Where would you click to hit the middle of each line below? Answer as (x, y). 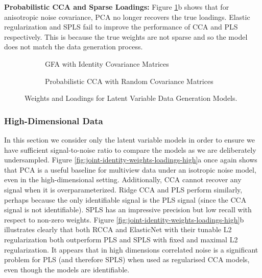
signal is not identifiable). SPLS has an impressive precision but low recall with (128, 210)
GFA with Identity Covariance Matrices (107, 63)
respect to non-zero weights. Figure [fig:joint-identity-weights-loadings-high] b (124, 219)
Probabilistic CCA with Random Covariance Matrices (129, 81)
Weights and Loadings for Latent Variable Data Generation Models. (131, 98)
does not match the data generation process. (74, 47)
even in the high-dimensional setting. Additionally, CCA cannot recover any (123, 179)
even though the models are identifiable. (67, 269)
